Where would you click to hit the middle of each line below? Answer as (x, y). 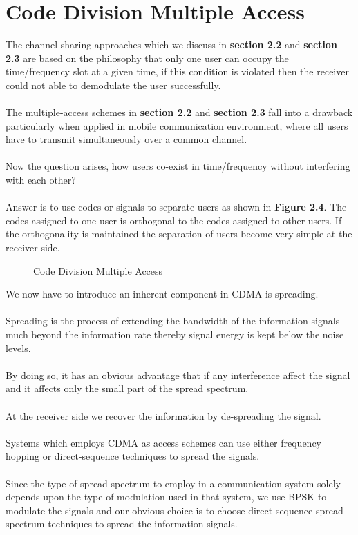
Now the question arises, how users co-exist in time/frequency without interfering (178, 166)
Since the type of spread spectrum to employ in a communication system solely (173, 483)
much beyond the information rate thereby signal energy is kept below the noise (175, 334)
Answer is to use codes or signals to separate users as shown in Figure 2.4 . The (176, 207)
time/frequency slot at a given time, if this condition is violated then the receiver (177, 71)
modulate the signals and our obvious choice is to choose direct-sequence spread (175, 510)
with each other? (41, 180)
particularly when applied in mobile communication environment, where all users (177, 125)
